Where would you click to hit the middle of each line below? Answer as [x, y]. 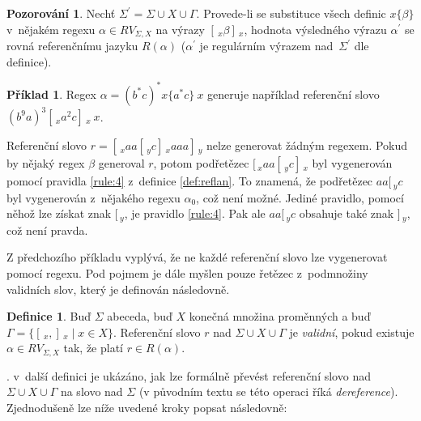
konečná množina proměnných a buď [280, 316]
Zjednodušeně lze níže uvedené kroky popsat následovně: [147, 407]
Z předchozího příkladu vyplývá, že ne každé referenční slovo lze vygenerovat [197, 257]
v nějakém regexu [51, 29]
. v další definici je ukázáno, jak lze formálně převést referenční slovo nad [189, 375]
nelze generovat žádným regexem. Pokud [307, 145]
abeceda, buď [140, 316]
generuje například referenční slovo [293, 94]
